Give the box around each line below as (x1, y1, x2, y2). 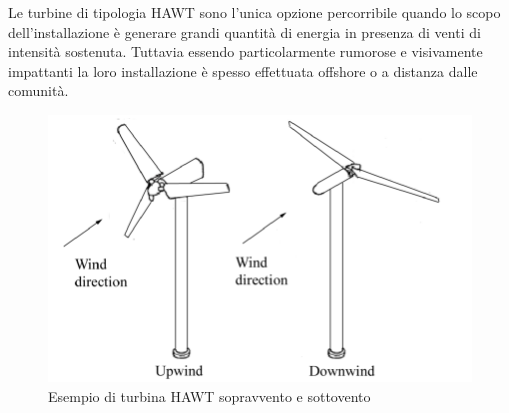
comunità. (8, 80, 69, 101)
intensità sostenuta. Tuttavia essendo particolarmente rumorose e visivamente (8, 41, 483, 62)
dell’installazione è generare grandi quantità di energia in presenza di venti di (8, 21, 481, 42)
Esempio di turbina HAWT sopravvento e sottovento (48, 385, 371, 406)
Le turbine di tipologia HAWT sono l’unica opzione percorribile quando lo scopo (8, 2, 501, 22)
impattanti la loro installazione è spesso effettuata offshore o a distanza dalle (8, 60, 478, 81)
